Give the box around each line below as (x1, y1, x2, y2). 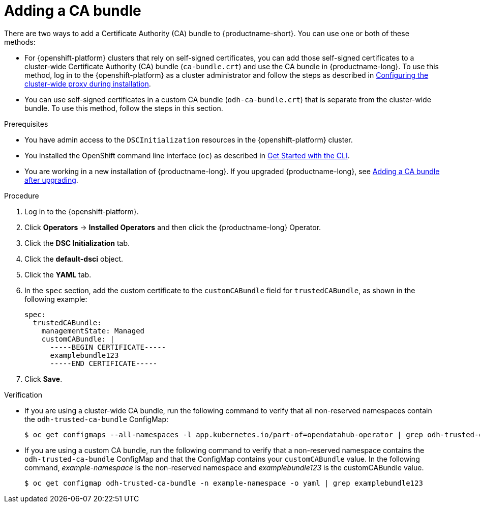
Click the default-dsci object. (24, 254, 124, 263)
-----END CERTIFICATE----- (50, 359, 158, 368)
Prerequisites (4, 119, 48, 128)
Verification (4, 390, 43, 399)
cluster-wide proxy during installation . (24, 79, 151, 88)
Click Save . (24, 374, 63, 383)
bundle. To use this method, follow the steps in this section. (24, 103, 223, 112)
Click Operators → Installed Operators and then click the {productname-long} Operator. (24, 222, 321, 232)
